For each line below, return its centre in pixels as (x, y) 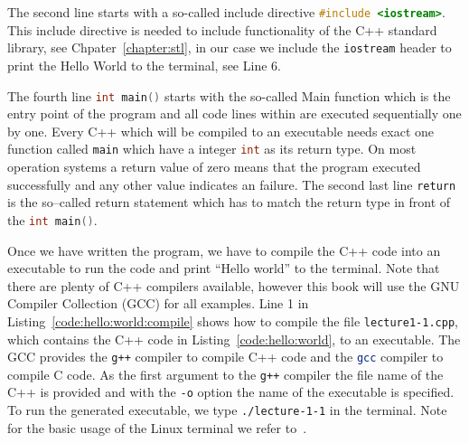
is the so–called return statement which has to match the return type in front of (229, 202)
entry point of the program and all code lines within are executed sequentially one (234, 113)
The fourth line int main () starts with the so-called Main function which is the (229, 95)
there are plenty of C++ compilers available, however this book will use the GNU (234, 285)
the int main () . (52, 219)
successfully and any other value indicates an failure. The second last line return (232, 184)
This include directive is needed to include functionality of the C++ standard (222, 29)
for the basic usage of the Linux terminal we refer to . (157, 427)
